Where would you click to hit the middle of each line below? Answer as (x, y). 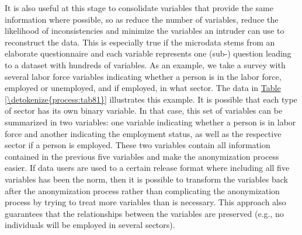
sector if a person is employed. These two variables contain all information (138, 145)
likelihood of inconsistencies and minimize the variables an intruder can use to (145, 31)
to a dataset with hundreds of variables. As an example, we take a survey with (145, 64)
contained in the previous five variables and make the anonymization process (142, 156)
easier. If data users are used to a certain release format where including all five (147, 168)
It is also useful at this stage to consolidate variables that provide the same (139, 8)
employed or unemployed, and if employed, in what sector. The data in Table (143, 88)
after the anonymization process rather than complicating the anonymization (142, 190)
